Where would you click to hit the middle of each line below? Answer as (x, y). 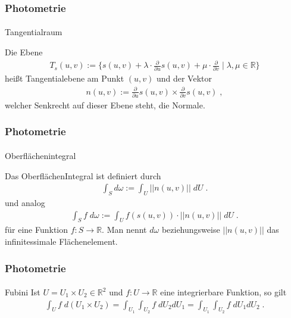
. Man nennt (124, 230)
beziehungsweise (191, 230)
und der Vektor (184, 78)
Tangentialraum (34, 32)
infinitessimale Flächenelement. (61, 241)
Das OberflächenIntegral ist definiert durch (83, 175)
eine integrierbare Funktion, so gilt (223, 292)
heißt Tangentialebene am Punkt (65, 78)
